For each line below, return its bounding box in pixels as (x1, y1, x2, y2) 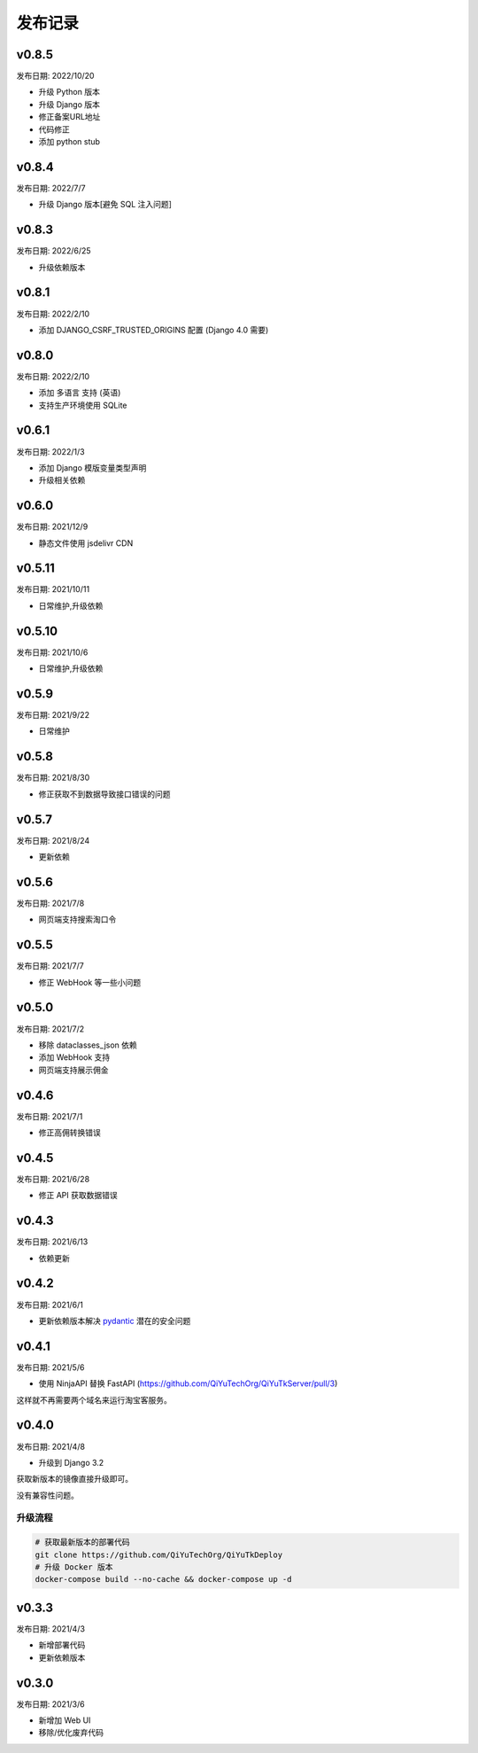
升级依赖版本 (38, 261, 86, 272)
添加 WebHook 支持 (38, 1052, 111, 1063)
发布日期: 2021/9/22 (16, 710, 90, 721)
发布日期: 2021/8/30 (16, 772, 90, 783)
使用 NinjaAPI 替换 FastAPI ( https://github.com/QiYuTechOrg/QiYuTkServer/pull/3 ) (38, 1378, 338, 1389)
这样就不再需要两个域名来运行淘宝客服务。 (16, 1394, 172, 1405)
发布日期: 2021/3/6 (16, 1698, 85, 1710)
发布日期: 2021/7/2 (16, 1024, 85, 1034)
